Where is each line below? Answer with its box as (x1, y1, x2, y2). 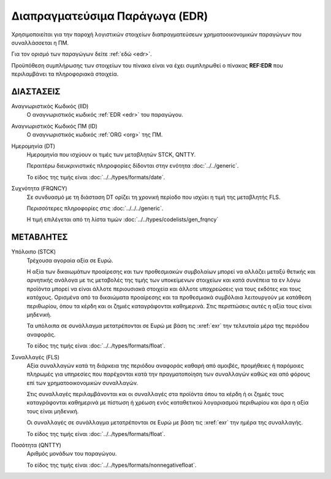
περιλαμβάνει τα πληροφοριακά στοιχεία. (11, 71, 119, 78)
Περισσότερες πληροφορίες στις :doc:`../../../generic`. (26, 204, 164, 212)
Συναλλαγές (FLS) (11, 353, 60, 360)
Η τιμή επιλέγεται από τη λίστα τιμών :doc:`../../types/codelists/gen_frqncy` (26, 216, 219, 224)
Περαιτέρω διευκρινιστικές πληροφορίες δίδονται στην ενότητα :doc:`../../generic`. (26, 162, 239, 169)
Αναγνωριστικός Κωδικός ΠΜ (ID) (11, 122, 98, 130)
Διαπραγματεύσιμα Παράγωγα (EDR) (11, 9, 208, 23)
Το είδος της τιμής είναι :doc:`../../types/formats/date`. (26, 173, 165, 181)
